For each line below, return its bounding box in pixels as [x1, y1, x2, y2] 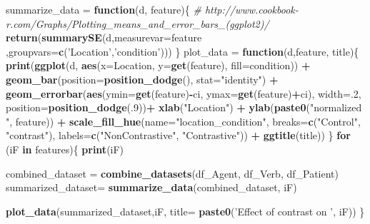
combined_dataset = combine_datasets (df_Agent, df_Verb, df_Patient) [6, 166, 339, 180]
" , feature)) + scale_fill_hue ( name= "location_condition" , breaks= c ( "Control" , [6, 113, 361, 128]
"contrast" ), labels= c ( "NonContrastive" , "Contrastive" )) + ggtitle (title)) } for [6, 128, 351, 143]
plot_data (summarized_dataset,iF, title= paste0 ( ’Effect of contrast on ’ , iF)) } [6, 203, 365, 218]
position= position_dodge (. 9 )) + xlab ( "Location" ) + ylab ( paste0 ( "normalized [6, 100, 362, 115]
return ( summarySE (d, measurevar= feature [6, 30, 202, 45]
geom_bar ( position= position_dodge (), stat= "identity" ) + [6, 71, 279, 86]
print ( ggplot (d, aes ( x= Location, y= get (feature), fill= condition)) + [6, 58, 311, 73]
